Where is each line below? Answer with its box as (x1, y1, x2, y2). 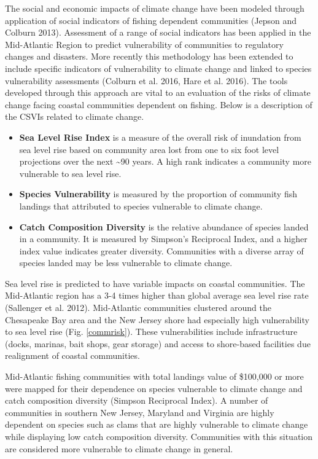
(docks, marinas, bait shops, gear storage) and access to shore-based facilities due (5, 337, 311, 350)
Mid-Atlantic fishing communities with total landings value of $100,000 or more (5, 370, 304, 383)
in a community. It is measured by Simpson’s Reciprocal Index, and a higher (19, 232, 308, 245)
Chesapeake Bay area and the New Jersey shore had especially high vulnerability (5, 313, 309, 326)
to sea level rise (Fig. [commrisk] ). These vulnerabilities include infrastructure (5, 325, 298, 338)
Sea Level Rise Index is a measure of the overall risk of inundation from (19, 130, 301, 143)
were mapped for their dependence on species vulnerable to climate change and (5, 382, 303, 394)
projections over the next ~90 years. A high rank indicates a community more (19, 155, 312, 168)
